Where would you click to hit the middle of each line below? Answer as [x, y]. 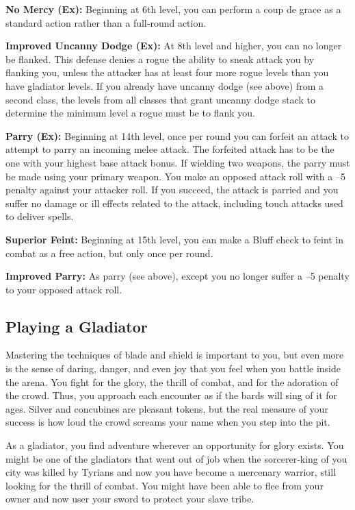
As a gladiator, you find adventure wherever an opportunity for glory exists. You [175, 445]
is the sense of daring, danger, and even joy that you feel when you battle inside [173, 368]
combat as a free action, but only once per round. [109, 253]
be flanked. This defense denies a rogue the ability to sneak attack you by [160, 59]
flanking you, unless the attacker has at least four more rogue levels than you [167, 72]
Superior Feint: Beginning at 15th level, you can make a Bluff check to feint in [175, 239]
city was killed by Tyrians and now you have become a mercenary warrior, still [171, 472]
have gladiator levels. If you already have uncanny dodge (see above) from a [165, 85]
